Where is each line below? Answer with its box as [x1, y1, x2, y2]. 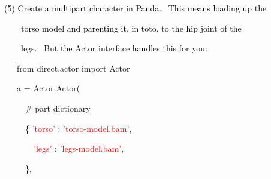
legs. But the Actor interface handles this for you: [20, 42, 207, 54]
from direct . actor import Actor [17, 61, 130, 74]
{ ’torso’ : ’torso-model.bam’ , [25, 122, 132, 134]
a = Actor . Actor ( [17, 82, 80, 94]
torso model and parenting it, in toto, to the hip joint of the [20, 21, 242, 34]
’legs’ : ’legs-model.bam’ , [34, 142, 124, 155]
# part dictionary [25, 101, 91, 114]
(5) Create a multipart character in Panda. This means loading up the [4, 2, 267, 14]
